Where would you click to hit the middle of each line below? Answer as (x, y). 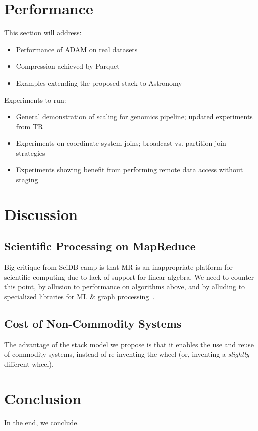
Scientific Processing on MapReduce (100, 246)
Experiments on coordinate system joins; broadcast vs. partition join (121, 143)
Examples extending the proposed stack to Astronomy (99, 82)
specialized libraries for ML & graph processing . (79, 296)
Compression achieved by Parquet (68, 66)
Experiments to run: (35, 99)
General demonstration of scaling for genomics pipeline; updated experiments (134, 117)
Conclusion (43, 398)
